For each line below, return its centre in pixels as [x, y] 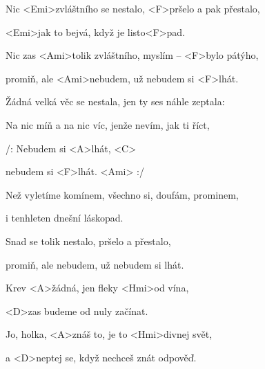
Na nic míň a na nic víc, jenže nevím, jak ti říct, [108, 124]
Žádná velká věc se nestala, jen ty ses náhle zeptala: [115, 101]
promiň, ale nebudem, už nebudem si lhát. [95, 264]
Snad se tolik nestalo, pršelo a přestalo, [88, 241]
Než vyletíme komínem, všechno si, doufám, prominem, [122, 194]
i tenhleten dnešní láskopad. [65, 218]
